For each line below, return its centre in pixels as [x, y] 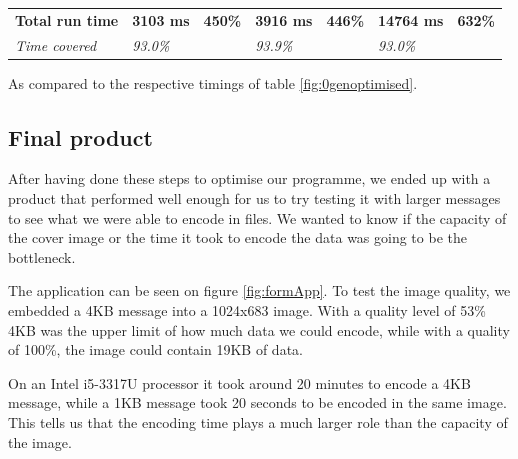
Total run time [67, 19]
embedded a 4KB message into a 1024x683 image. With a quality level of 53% [247, 310]
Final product [80, 136]
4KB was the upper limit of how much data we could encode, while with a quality [259, 329]
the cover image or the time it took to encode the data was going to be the [237, 237]
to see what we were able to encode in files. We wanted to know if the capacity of [257, 217]
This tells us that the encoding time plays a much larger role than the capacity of [258, 422]
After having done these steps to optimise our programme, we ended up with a [249, 178]
